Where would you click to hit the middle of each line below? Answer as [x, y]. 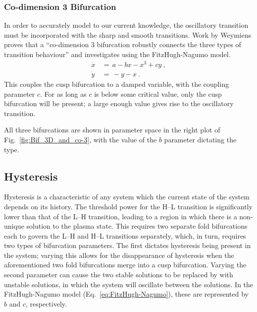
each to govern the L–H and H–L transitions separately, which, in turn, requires [125, 235]
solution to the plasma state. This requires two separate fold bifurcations [137, 226]
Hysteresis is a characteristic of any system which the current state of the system [127, 197]
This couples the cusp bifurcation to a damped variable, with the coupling [117, 84]
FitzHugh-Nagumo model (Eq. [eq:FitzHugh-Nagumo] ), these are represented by [126, 294]
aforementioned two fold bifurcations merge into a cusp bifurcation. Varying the [125, 265]
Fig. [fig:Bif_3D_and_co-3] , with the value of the [80, 139]
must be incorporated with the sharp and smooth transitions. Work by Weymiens [128, 34]
